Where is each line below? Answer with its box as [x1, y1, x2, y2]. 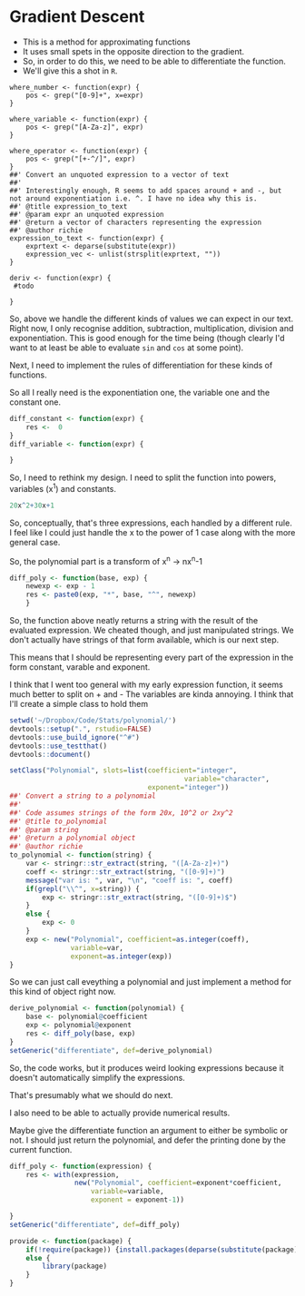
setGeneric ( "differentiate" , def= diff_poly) [9, 1220, 181, 1229]
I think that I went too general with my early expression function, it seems [9, 679, 283, 690]
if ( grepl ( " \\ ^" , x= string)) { [25, 884, 141, 893]
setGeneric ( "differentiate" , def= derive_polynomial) [9, 1046, 213, 1055]
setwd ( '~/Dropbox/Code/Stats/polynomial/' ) [9, 716, 177, 725]
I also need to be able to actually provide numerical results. [9, 1107, 231, 1118]
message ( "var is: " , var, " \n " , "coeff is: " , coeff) [25, 876, 233, 885]
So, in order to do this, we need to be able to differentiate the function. [22, 55, 286, 66]
